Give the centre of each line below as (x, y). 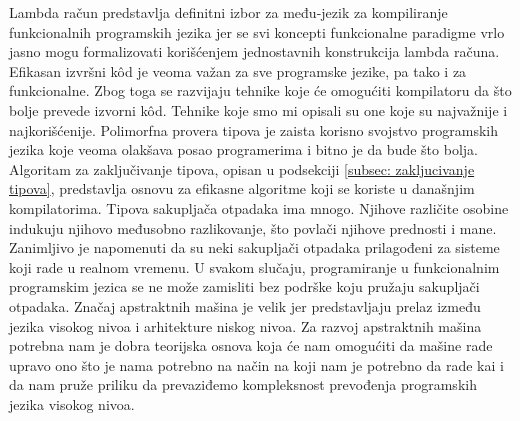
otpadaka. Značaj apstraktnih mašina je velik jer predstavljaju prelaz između (245, 305)
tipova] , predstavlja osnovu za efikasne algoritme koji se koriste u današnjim (242, 188)
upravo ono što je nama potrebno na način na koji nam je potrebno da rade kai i (256, 364)
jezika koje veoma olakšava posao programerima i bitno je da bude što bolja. (243, 149)
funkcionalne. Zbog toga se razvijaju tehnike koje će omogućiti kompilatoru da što (260, 90)
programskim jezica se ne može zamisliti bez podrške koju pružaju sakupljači (244, 286)
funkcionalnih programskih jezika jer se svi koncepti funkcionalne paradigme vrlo (257, 31)
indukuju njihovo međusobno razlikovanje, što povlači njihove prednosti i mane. (253, 227)
